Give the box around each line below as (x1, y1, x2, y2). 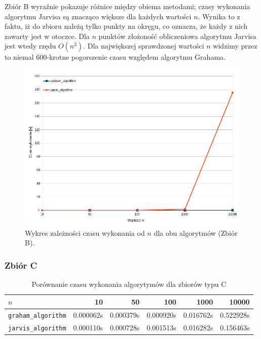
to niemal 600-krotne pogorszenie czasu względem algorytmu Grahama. (5, 52, 226, 62)
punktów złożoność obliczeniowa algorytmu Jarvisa (98, 30, 256, 41)
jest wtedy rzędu (5, 40, 56, 51)
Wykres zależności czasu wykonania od (25, 227, 145, 238)
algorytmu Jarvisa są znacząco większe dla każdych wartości (5, 11, 192, 21)
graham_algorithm (8, 312, 66, 319)
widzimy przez (213, 40, 257, 51)
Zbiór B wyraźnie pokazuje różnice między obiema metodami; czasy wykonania (5, 1, 250, 11)
